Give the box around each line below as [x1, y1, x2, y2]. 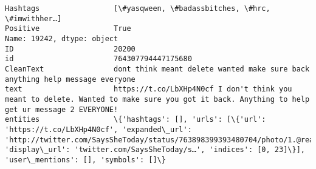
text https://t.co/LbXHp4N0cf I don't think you [5, 85, 292, 94]
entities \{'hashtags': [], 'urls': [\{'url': [5, 115, 266, 124]
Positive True [5, 24, 131, 33]
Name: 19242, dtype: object [5, 34, 118, 43]
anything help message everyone [5, 75, 136, 84]
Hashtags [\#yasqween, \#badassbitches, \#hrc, [5, 4, 270, 13]
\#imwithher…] [5, 14, 62, 23]
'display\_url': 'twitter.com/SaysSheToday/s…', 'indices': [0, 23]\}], [5, 145, 305, 154]
